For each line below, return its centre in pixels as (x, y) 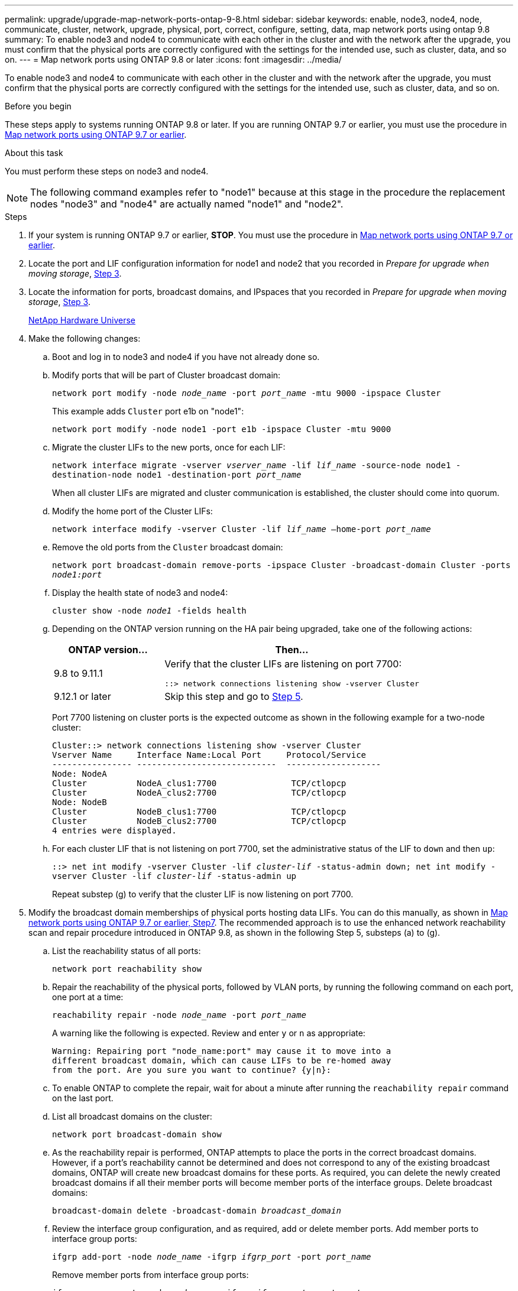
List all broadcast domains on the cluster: (132, 1116)
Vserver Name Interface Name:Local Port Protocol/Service (209, 755)
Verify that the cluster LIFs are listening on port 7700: (283, 664)
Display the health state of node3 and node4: (140, 593)
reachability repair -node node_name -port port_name (179, 1015)
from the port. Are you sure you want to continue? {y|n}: (192, 1070)
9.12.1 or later (82, 696)
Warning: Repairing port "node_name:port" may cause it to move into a (222, 1051)
